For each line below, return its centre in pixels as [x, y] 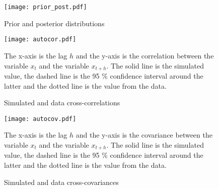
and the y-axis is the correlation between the [145, 55]
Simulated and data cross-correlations [62, 103]
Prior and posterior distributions [54, 23]
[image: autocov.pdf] [40, 119]
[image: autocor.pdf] [40, 40]
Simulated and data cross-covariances [61, 182]
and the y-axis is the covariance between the [144, 135]
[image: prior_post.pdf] [46, 7]
